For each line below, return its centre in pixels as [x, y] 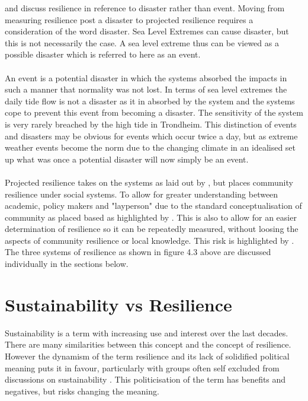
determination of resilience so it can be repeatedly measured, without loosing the [152, 229]
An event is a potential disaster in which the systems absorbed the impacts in [146, 77]
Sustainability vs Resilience [118, 304]
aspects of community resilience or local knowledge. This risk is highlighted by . [150, 240]
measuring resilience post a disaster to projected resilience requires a [129, 19]
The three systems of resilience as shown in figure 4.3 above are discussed [138, 252]
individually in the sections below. [67, 264]
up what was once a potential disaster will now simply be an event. [127, 159]
